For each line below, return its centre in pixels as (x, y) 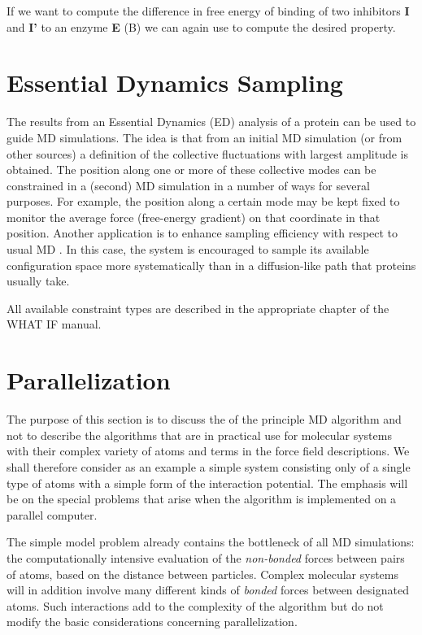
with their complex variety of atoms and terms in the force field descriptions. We (208, 451)
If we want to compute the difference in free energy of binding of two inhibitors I (208, 11)
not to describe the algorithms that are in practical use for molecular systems (199, 435)
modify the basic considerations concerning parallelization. (152, 622)
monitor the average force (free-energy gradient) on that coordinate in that (194, 217)
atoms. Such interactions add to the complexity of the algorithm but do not (195, 605)
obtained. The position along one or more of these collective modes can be (191, 170)
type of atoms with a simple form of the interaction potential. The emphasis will (207, 483)
